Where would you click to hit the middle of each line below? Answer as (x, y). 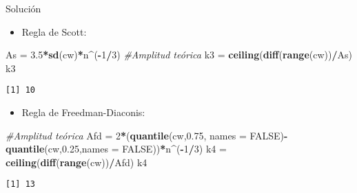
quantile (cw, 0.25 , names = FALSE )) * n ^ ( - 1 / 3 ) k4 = (116, 149)
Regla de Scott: (54, 31)
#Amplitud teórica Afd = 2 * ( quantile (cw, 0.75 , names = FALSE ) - (147, 135)
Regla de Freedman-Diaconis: (83, 112)
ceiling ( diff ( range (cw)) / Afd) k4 (76, 162)
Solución (23, 8)
